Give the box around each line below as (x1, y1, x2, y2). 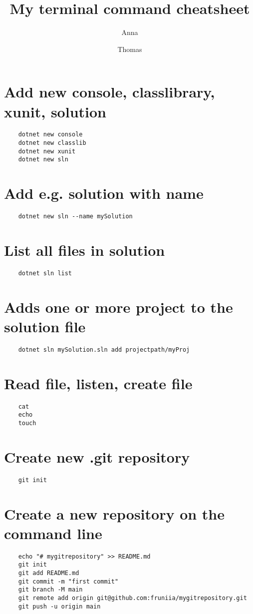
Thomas (117, 43, 142, 54)
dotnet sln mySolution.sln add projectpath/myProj (18, 346, 190, 353)
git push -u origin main (18, 603, 101, 610)
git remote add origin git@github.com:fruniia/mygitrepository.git (18, 595, 247, 602)
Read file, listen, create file (4, 373, 193, 393)
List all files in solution (4, 240, 165, 260)
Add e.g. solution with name (4, 183, 204, 203)
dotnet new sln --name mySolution (18, 213, 133, 220)
